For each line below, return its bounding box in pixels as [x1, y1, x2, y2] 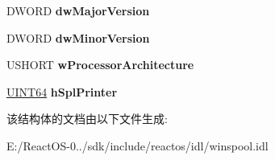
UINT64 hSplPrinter [6, 83, 118, 100]
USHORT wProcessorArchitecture [6, 56, 194, 73]
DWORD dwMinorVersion [6, 29, 150, 46]
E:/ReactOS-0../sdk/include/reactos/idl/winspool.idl [6, 137, 269, 154]
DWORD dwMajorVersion [6, 2, 150, 18]
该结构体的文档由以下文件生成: [6, 110, 168, 127]
